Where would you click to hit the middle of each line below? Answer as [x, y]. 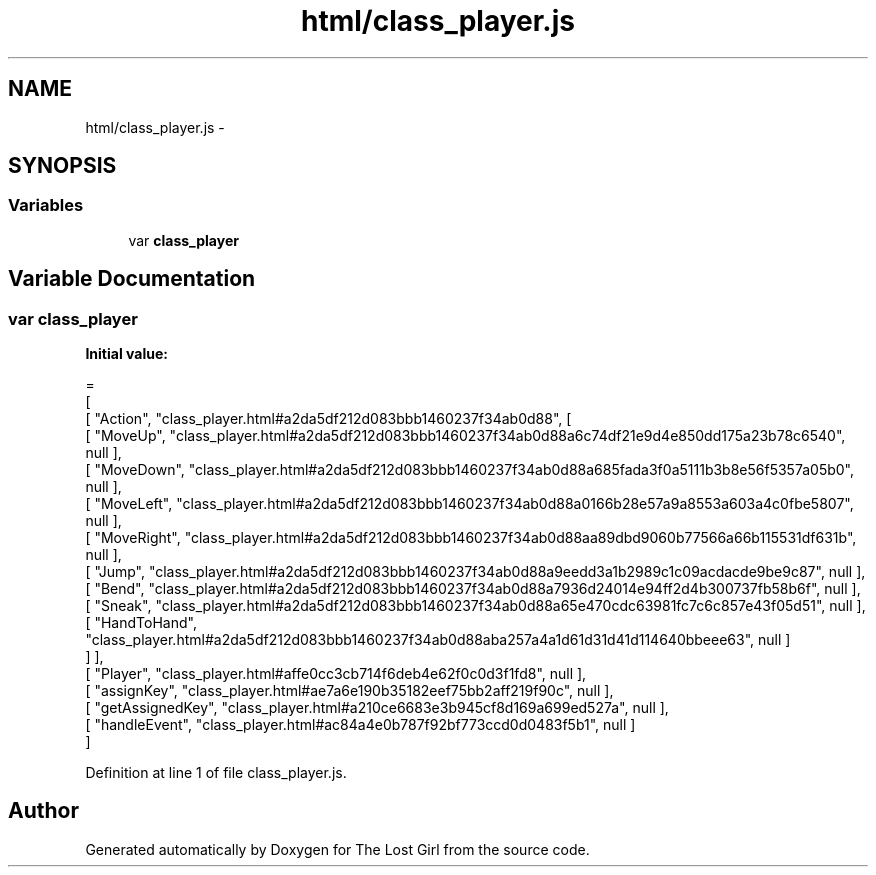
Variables [46, 205]
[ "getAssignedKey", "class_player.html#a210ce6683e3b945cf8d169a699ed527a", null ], [377, 708]
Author [43, 811]
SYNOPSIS [62, 166]
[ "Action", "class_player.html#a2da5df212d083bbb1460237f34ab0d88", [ [328, 419]
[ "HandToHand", [141, 623]
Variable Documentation [132, 279]
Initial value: [126, 354]
